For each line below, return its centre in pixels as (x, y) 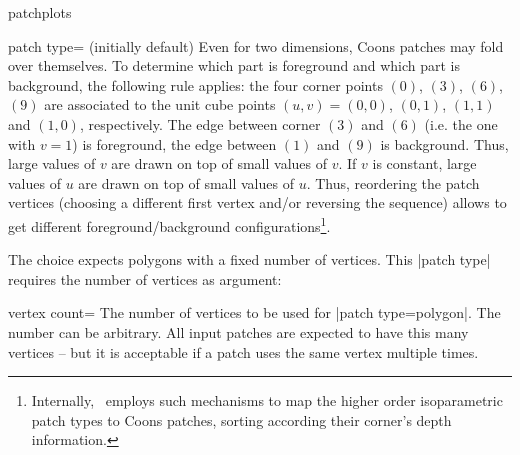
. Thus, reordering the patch (393, 182)
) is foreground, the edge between (174, 143)
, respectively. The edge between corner (200, 123)
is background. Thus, (444, 143)
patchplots (40, 12)
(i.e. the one (461, 123)
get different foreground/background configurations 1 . (169, 224)
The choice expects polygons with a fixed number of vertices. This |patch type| (249, 259)
